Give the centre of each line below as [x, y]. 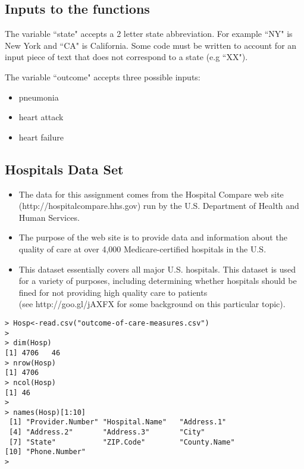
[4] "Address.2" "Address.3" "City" [107, 432]
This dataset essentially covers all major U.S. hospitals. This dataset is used [157, 269]
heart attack [41, 117]
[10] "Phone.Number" [46, 452]
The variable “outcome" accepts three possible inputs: [103, 76]
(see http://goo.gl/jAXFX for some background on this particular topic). [152, 304]
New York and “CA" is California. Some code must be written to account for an [151, 45]
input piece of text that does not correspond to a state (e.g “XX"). [126, 57]
